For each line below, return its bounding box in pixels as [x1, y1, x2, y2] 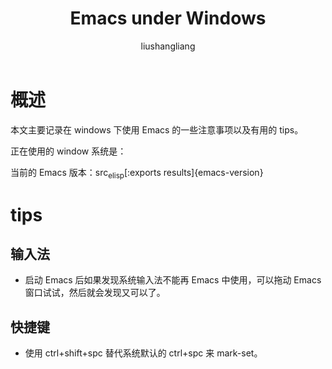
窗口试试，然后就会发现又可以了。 [24, 287, 166, 299]
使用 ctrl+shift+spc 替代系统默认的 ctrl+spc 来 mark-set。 [24, 347, 263, 359]
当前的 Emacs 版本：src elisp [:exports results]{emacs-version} [10, 166, 264, 181]
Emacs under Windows [69, 7, 267, 30]
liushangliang [140, 40, 196, 52]
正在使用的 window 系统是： [10, 145, 127, 157]
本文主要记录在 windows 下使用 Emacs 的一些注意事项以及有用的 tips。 [10, 123, 304, 136]
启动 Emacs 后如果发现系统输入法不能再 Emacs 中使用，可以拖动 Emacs [24, 274, 322, 286]
